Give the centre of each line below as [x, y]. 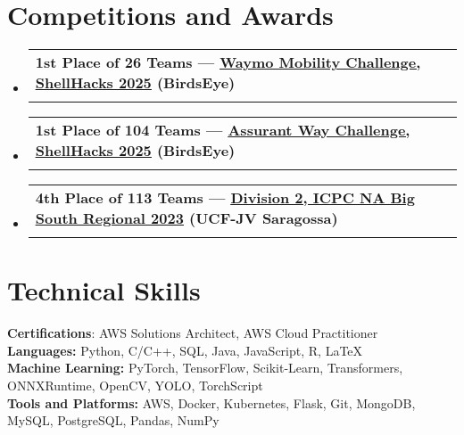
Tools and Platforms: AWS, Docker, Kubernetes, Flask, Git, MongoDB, [211, 402]
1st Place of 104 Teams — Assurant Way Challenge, [223, 130]
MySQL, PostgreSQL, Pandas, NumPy [113, 420]
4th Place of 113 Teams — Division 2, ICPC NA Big [225, 198]
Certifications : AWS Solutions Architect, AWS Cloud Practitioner [193, 333]
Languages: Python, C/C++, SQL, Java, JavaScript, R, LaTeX [185, 350]
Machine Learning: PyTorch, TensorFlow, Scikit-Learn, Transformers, [205, 368]
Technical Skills [104, 290]
